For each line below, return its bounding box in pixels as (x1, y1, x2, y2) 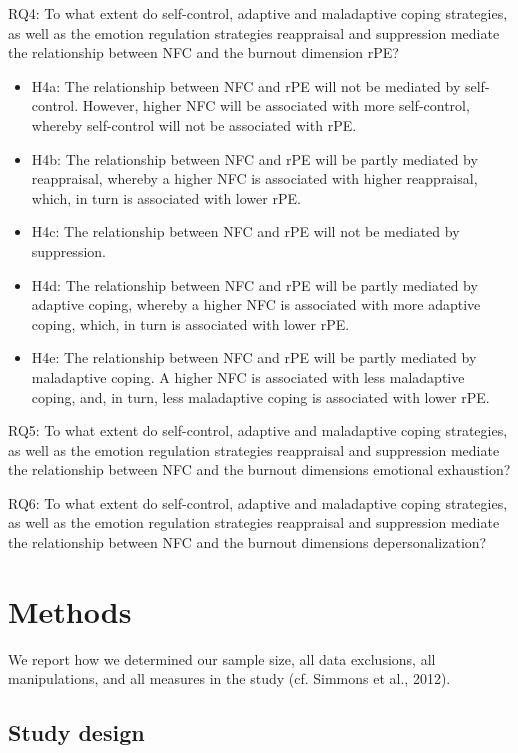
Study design (8, 717, 145, 748)
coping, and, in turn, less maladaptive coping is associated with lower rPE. (31, 386, 490, 407)
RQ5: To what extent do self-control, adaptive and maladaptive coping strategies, (8, 420, 508, 441)
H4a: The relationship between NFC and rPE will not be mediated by (31, 75, 461, 96)
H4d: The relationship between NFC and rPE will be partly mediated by (31, 274, 478, 295)
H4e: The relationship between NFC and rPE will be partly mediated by (31, 347, 477, 368)
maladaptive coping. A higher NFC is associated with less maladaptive (31, 366, 465, 387)
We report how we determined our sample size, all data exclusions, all (8, 648, 436, 669)
